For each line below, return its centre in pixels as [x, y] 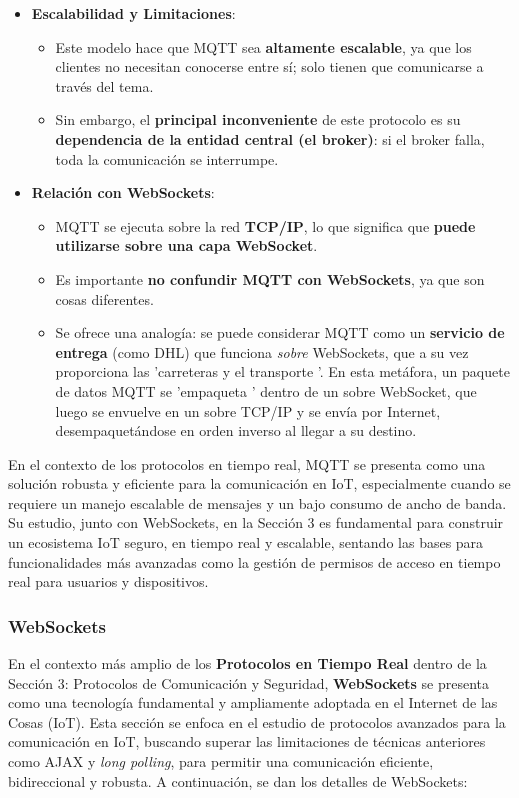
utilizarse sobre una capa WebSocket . [186, 245]
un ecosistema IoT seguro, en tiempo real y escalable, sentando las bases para [246, 542]
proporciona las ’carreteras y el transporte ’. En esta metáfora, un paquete [282, 371]
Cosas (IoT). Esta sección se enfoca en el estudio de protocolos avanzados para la [257, 721]
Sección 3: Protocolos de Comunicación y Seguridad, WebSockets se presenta [249, 682]
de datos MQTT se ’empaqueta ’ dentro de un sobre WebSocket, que [266, 390]
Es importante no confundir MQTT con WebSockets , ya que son [270, 278]
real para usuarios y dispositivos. [108, 581]
